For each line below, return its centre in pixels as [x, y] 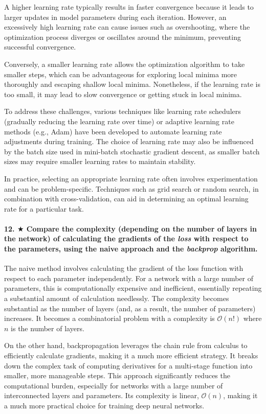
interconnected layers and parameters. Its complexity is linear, [102, 395]
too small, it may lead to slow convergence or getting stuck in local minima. [123, 94]
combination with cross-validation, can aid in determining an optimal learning [126, 199]
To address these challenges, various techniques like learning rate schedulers [123, 111]
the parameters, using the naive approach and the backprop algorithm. [131, 249]
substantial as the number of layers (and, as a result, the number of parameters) [130, 308]
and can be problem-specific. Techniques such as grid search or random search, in [131, 188]
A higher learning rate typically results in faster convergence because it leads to [129, 7]
